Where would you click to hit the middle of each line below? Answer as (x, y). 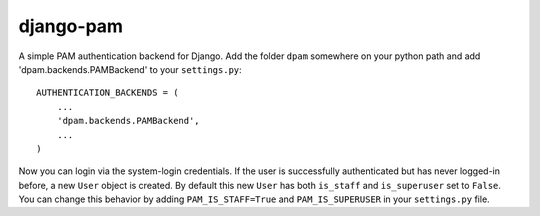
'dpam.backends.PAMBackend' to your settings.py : (130, 69)
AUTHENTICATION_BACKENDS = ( (107, 93)
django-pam (71, 26)
